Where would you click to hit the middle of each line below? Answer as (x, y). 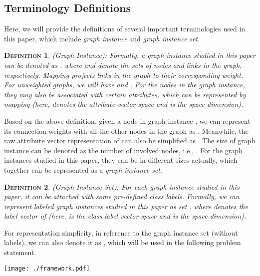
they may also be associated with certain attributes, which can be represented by (125, 94)
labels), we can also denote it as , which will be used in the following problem (123, 242)
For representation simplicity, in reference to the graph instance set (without (121, 232)
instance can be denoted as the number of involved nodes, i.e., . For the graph (123, 150)
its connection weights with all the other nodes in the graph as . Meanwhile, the (126, 131)
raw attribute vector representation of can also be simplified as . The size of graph (130, 140)
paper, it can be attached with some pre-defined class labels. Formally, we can (122, 196)
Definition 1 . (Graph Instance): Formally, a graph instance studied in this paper (130, 55)
